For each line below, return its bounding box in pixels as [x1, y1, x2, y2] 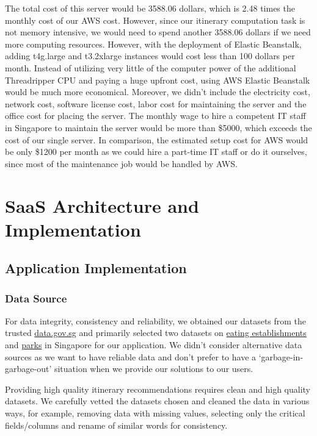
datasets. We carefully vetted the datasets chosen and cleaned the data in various [5, 395, 310, 407]
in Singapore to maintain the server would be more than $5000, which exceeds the [5, 121, 312, 134]
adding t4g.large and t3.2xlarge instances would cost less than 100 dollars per [5, 49, 295, 62]
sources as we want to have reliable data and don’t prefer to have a [5, 350, 257, 363]
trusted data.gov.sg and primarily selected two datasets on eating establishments [5, 326, 307, 339]
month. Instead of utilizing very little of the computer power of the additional [5, 61, 296, 74]
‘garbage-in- [258, 350, 304, 363]
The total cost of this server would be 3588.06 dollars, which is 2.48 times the [5, 2, 295, 14]
